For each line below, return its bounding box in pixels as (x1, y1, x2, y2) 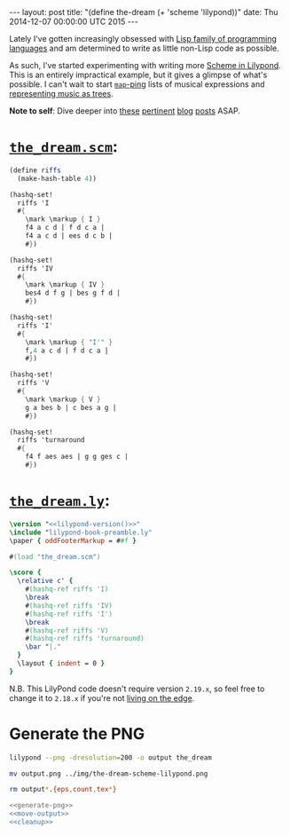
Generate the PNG (9, 723, 145, 744)
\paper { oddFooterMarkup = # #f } (9, 536, 137, 545)
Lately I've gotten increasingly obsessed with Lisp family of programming (9, 34, 278, 43)
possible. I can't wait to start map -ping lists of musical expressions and (9, 79, 265, 90)
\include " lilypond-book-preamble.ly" (9, 528, 153, 537)
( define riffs (9, 166, 62, 175)
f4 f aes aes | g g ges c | (25, 453, 129, 461)
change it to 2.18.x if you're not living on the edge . (9, 692, 195, 703)
